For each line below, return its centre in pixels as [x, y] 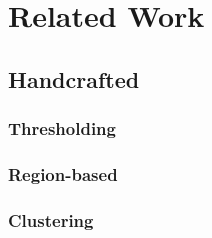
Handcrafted [74, 78]
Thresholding [62, 128]
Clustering [51, 219]
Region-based [63, 173]
